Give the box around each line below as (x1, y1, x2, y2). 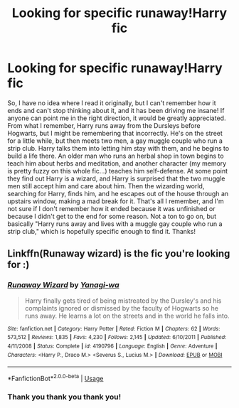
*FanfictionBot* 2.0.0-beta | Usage (7, 373, 104, 382)
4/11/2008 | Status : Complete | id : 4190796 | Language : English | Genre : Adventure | (7, 343, 218, 350)
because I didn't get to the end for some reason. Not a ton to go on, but (7, 212, 217, 220)
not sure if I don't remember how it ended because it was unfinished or (7, 204, 216, 213)
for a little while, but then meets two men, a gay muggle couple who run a (7, 136, 223, 145)
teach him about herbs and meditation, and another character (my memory (7, 159, 227, 168)
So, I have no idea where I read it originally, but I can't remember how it (7, 98, 216, 107)
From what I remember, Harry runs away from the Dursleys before (7, 121, 201, 129)
